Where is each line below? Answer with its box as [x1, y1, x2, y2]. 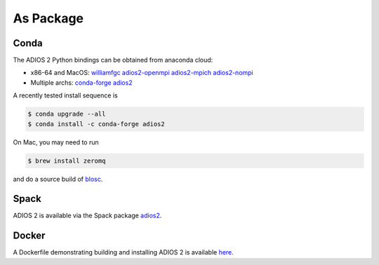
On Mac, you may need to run [13, 137, 100, 147]
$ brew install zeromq [27, 156, 106, 165]
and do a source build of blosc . [13, 175, 103, 183]
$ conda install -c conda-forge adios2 [27, 120, 165, 128]
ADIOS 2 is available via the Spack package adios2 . [13, 211, 162, 220]
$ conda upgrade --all [27, 110, 106, 118]
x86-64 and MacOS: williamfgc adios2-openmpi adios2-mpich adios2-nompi [30, 69, 253, 77]
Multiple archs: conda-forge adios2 [30, 78, 133, 87]
